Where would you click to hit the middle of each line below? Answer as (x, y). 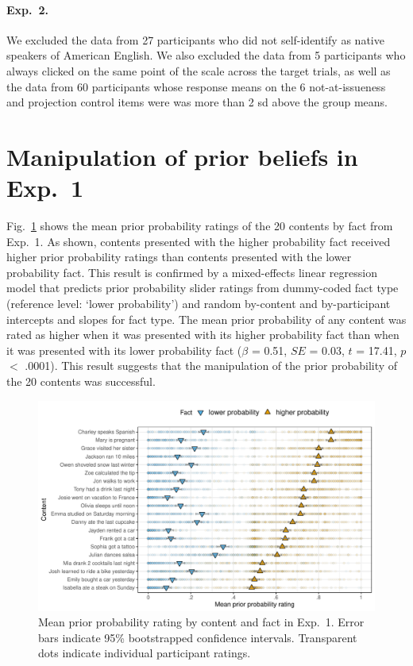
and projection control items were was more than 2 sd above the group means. (197, 102)
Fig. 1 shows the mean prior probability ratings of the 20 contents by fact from (200, 226)
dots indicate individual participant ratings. (145, 653)
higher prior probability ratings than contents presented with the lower (179, 257)
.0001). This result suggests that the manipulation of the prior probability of (211, 366)
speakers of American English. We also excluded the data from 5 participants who (206, 55)
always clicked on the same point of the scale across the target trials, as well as (199, 70)
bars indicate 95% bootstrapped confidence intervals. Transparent (198, 637)
